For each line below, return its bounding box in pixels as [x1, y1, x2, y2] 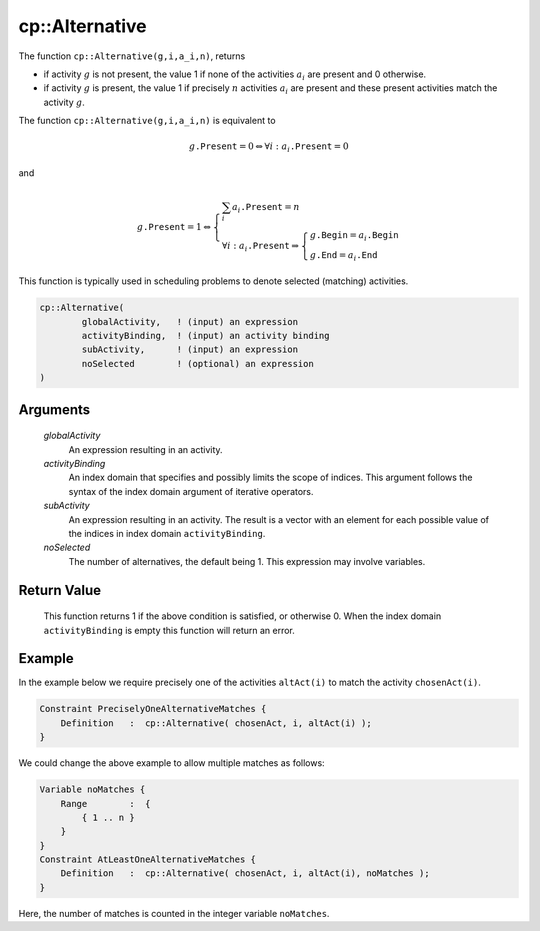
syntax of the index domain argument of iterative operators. [68, 485, 314, 497]
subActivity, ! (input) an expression [81, 344, 299, 355]
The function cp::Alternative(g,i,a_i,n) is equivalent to [18, 115, 276, 127]
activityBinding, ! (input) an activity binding [81, 330, 330, 342]
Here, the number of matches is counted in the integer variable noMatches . [18, 907, 330, 919]
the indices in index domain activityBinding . [68, 527, 266, 539]
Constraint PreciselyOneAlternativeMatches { [39, 703, 267, 715]
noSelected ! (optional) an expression [81, 358, 314, 369]
